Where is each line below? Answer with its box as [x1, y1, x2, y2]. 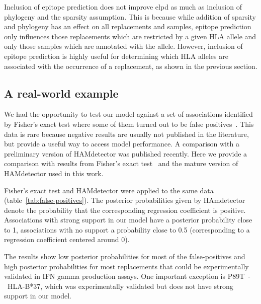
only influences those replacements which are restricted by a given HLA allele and [4, 31, 256, 41]
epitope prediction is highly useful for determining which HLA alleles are [4, 50, 228, 61]
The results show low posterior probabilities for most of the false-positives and [4, 251, 245, 262]
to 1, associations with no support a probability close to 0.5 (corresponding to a [4, 224, 250, 235]
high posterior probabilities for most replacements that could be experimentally [4, 261, 249, 271]
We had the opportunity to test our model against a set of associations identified [4, 109, 253, 119]
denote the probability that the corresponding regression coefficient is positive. [4, 204, 246, 215]
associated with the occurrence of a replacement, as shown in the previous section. [4, 60, 257, 71]
